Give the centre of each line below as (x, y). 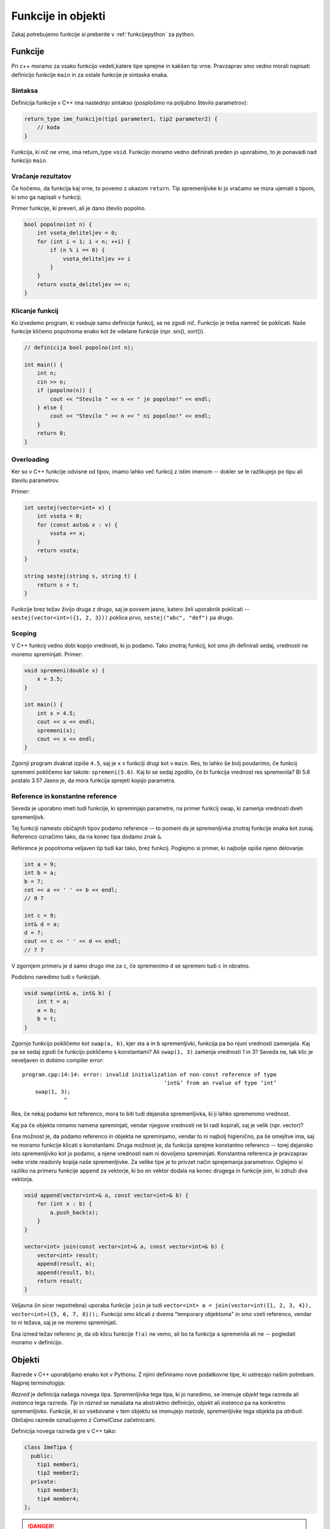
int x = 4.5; (57, 713)
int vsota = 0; (60, 516)
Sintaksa (25, 91)
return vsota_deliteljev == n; (84, 284)
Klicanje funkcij (35, 311)
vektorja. (22, 1179)
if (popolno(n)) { (64, 391)
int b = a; (40, 873)
